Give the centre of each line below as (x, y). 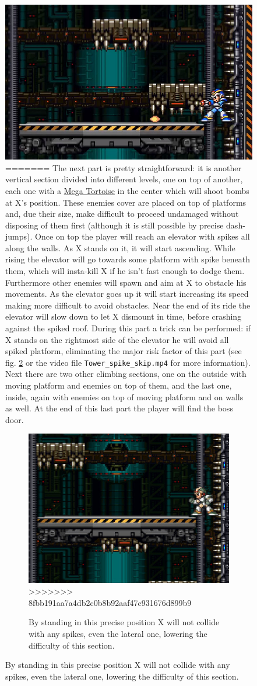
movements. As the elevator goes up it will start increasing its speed (127, 294)
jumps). (19, 236)
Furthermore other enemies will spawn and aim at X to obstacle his (126, 282)
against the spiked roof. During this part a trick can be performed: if (128, 328)
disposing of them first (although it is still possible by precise (115, 225)
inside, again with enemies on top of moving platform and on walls (124, 396)
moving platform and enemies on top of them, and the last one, (119, 385)
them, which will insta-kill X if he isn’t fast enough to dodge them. (125, 271)
